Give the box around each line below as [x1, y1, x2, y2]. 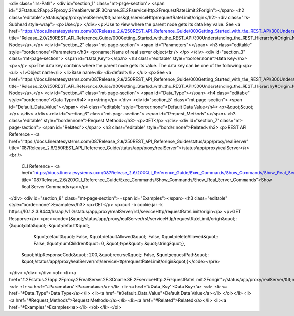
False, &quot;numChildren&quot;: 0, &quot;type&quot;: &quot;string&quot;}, [33, 240, 186, 246]
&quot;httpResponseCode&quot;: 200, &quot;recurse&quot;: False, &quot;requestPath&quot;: [21, 252, 209, 258]
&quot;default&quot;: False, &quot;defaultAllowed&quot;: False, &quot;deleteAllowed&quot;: [33, 233, 218, 239]
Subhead [9, 21, 27, 27]
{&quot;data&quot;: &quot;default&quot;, [9, 223, 91, 229]
